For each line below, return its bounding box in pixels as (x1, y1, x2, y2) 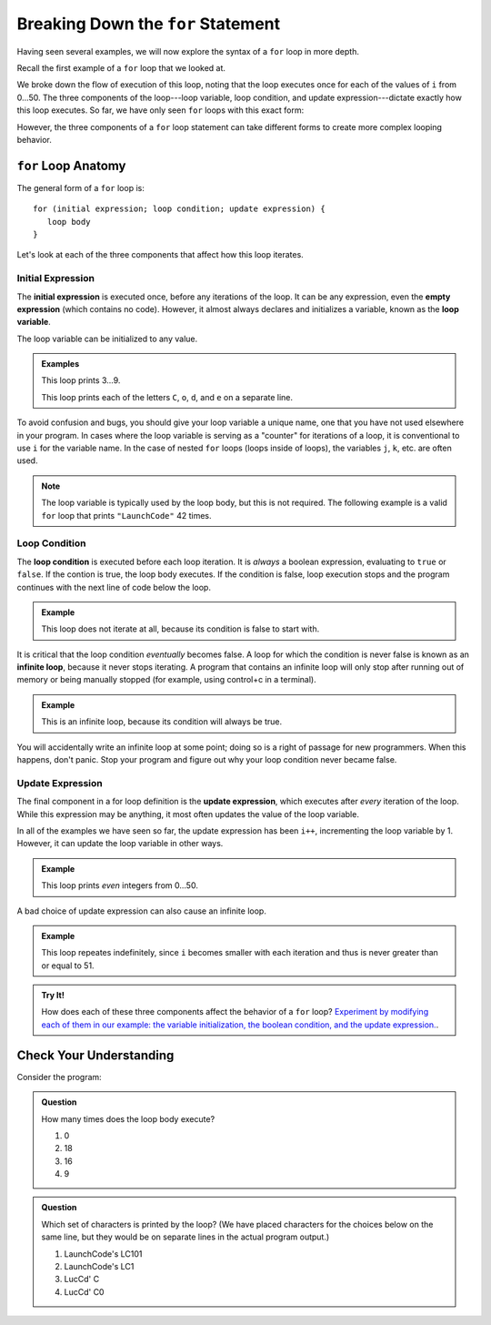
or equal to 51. (41, 960, 95, 971)
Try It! (41, 990, 65, 1001)
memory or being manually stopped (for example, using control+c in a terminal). (16, 674, 317, 685)
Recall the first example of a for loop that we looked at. (16, 62, 226, 73)
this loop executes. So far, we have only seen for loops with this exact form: (16, 105, 305, 116)
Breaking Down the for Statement (16, 14, 281, 34)
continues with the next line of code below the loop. (16, 582, 211, 592)
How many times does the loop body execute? (41, 1113, 215, 1124)
